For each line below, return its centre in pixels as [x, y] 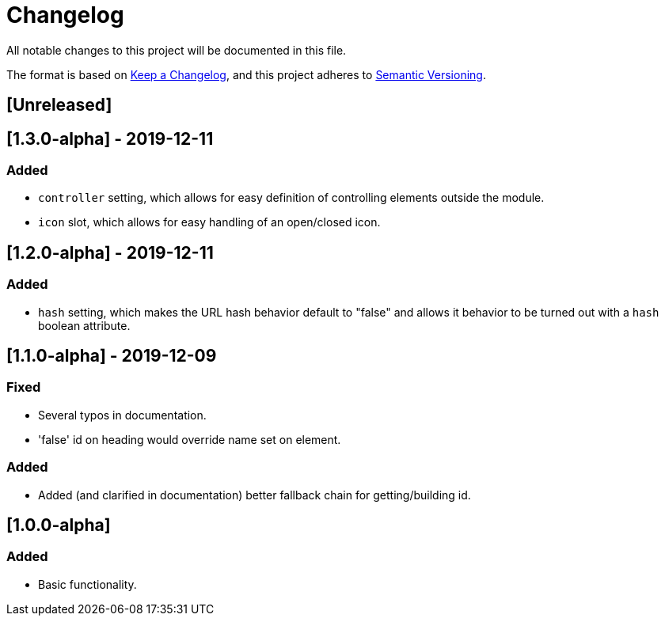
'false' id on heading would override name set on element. [190, 439]
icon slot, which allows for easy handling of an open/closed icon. [209, 222]
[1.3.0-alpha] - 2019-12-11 [110, 138]
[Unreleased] [59, 105]
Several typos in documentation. [122, 415]
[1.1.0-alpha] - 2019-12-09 [112, 356]
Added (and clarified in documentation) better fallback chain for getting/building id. [255, 495]
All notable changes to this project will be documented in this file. [177, 50]
